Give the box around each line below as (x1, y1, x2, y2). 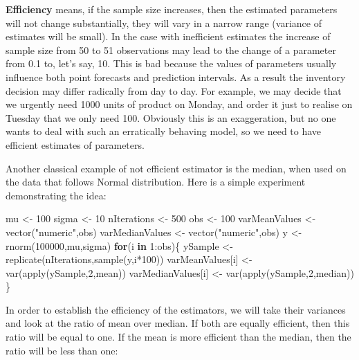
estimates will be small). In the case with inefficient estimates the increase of (6, 29, 331, 44)
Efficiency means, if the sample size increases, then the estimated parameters (6, 2, 338, 16)
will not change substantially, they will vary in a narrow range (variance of (6, 15, 322, 30)
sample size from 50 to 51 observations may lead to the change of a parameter (6, 42, 336, 57)
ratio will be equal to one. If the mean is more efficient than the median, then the (6, 330, 351, 344)
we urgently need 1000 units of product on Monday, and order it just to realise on (6, 97, 353, 111)
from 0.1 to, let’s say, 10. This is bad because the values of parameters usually (6, 56, 337, 71)
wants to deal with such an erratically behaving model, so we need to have (6, 124, 322, 138)
